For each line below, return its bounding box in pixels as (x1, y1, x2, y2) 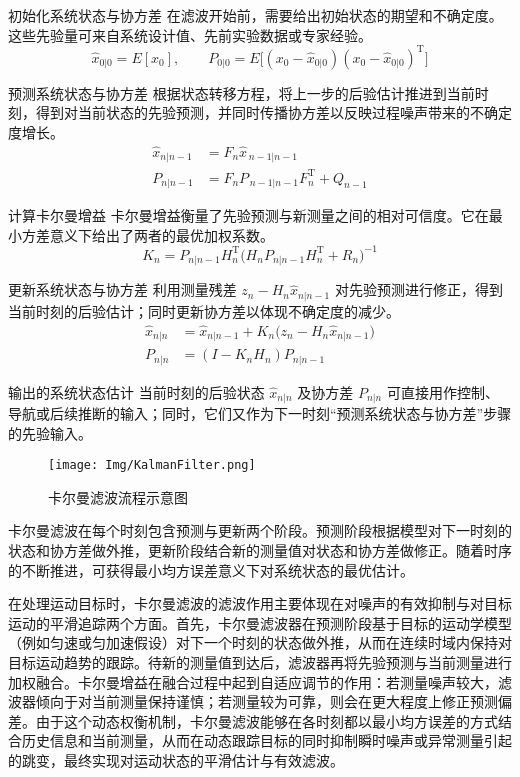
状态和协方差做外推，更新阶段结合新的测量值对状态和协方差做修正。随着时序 (8, 540, 512, 561)
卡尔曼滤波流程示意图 (48, 486, 188, 507)
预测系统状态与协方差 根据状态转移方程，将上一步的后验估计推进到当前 (8, 82, 475, 103)
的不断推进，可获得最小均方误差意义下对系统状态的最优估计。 (8, 559, 414, 580)
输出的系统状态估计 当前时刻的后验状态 (8, 381, 265, 402)
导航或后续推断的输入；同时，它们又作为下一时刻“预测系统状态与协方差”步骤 (8, 402, 512, 423)
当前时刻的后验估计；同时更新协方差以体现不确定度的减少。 (8, 300, 400, 321)
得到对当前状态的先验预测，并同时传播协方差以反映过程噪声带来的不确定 (35, 102, 512, 123)
